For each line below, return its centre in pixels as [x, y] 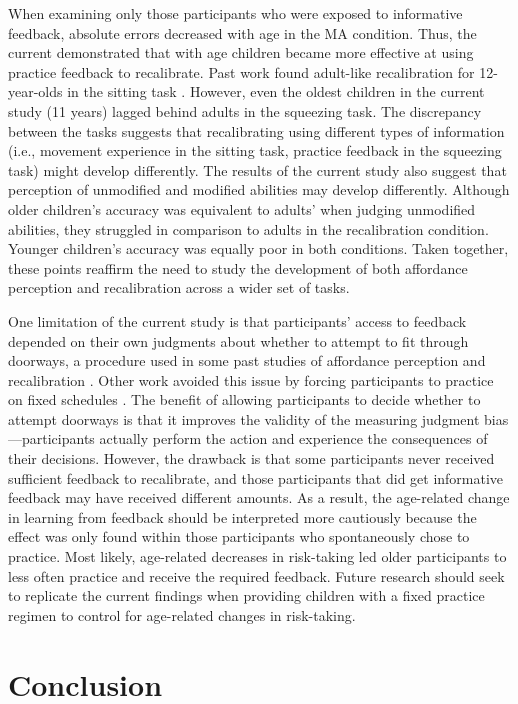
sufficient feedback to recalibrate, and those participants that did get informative [256, 477]
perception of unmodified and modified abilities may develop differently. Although [259, 189]
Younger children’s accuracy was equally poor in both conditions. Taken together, [258, 248]
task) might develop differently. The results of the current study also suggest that [257, 169]
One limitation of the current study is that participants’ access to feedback [237, 320]
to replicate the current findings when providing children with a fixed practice [246, 595]
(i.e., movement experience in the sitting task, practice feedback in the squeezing [255, 150]
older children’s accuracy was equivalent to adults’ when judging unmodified [242, 208]
